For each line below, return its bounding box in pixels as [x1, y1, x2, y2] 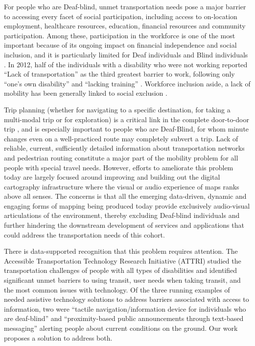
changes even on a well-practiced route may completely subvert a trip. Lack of [4, 133, 238, 143]
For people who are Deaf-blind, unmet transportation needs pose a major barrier [4, 1, 246, 11]
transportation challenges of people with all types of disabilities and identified [4, 265, 237, 275]
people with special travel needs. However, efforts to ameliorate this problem [4, 162, 233, 172]
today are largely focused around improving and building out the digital [4, 172, 220, 182]
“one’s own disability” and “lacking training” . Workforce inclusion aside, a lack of [4, 78, 251, 88]
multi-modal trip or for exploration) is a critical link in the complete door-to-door [4, 114, 249, 124]
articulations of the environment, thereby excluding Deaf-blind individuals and [4, 210, 240, 220]
